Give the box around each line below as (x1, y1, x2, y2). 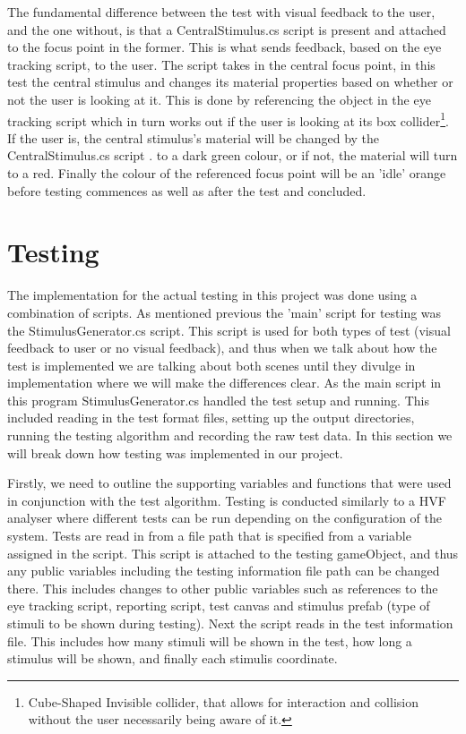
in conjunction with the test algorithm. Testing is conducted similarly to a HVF (7, 491, 446, 509)
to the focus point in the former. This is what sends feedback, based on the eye (7, 38, 442, 56)
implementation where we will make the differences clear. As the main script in (7, 373, 442, 392)
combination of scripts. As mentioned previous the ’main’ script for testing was (7, 303, 442, 321)
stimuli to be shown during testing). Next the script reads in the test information (7, 614, 453, 632)
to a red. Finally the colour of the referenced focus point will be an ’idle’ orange (7, 164, 446, 182)
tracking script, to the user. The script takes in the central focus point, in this (7, 55, 436, 73)
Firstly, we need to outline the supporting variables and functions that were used (7, 474, 452, 492)
